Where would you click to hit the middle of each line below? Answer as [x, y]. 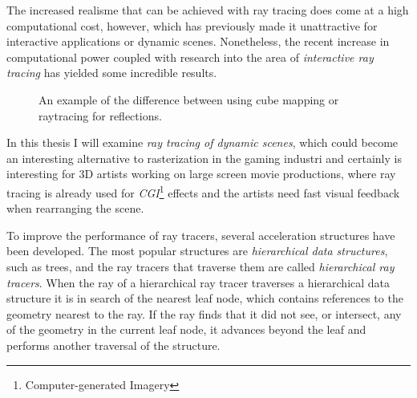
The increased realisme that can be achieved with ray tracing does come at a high [208, 10]
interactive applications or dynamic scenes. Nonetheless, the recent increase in [198, 41]
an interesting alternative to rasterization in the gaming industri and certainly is [204, 158]
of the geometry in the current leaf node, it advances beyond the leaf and [186, 329]
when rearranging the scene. [75, 208]
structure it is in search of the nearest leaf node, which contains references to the [205, 298]
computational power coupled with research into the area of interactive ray [190, 57]
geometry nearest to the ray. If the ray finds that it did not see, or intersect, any [204, 313]
